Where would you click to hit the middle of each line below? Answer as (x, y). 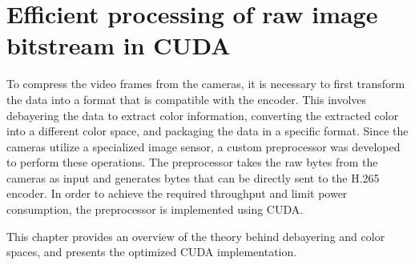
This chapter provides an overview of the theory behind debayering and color (196, 236)
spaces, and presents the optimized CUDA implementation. (152, 252)
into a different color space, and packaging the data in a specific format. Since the (207, 131)
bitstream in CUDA (119, 45)
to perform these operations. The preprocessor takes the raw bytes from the (192, 162)
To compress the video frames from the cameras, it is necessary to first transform (206, 84)
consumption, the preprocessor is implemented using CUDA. (155, 209)
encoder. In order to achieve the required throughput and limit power (177, 193)
